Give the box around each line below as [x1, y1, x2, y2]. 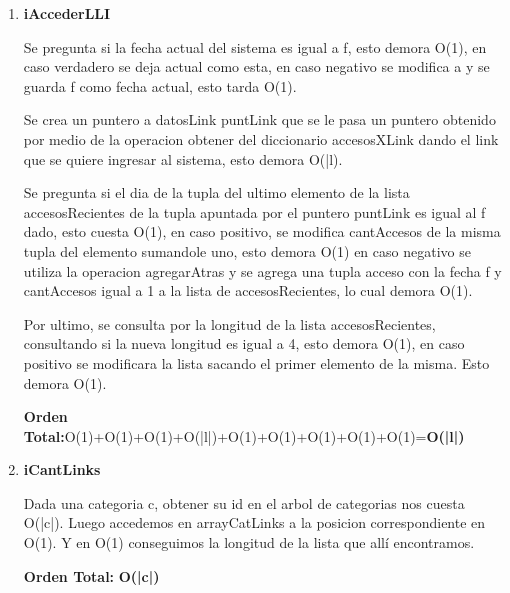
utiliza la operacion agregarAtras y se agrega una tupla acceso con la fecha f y [23, 260, 502, 281]
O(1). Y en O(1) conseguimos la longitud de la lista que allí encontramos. [23, 532, 475, 553]
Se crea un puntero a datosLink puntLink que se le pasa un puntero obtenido [23, 109, 496, 130]
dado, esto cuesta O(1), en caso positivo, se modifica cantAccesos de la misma [23, 221, 501, 242]
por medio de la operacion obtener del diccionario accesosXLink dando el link [23, 128, 499, 149]
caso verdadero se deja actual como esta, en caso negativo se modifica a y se [23, 56, 490, 77]
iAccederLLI [23, 3, 111, 23]
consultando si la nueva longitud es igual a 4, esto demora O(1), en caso [23, 333, 465, 354]
